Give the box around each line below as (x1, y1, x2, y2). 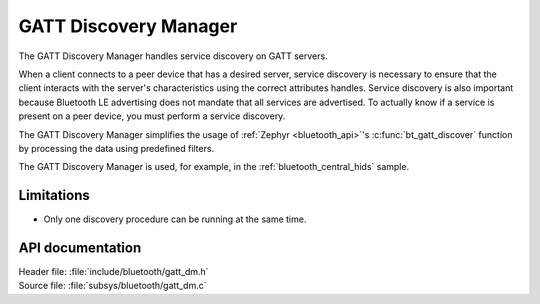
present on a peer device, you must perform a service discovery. (18, 110, 286, 122)
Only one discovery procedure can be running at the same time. (43, 213, 307, 225)
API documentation (18, 240, 142, 256)
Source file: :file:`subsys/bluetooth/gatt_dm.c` (18, 280, 207, 292)
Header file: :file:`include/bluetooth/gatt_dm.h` (18, 266, 209, 278)
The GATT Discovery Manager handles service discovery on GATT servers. (18, 50, 329, 62)
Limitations (18, 187, 90, 204)
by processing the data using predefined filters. (18, 142, 215, 154)
